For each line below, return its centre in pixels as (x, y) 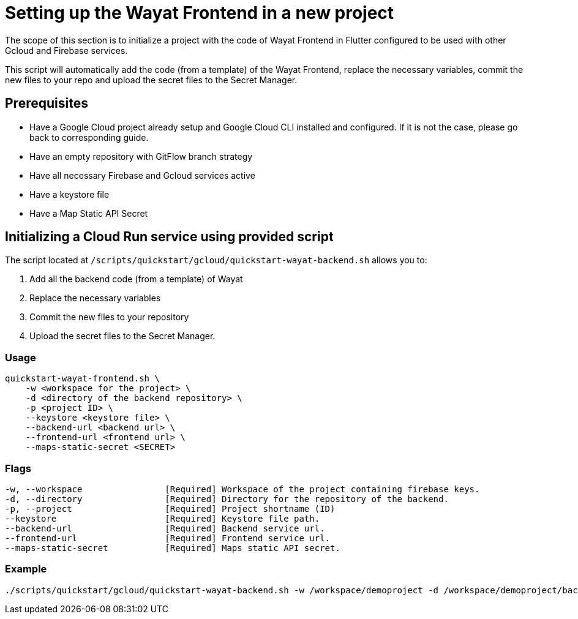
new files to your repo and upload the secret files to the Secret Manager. (151, 80)
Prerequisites (47, 103)
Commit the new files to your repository (109, 317)
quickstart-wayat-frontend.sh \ (82, 379)
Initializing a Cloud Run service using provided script (169, 237)
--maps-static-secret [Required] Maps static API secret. (173, 548)
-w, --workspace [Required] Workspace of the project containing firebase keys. (242, 489)
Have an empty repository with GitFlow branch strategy (141, 156)
